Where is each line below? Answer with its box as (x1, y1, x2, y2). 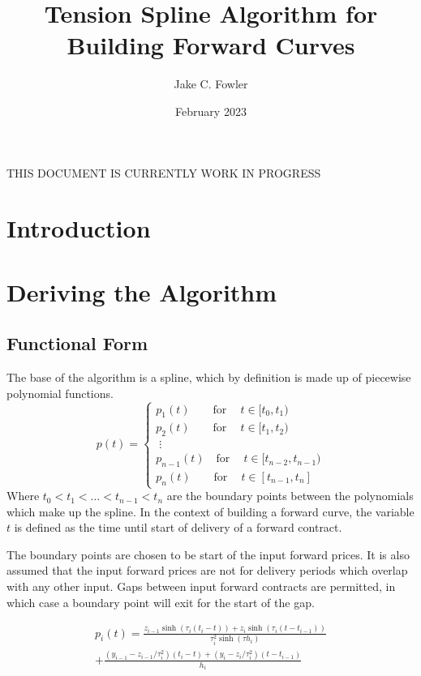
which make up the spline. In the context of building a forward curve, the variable (6, 503, 415, 520)
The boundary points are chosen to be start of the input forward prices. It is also (6, 546, 410, 563)
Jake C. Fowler (174, 75, 248, 92)
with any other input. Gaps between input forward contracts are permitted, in (6, 578, 396, 595)
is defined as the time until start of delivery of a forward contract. (14, 519, 342, 536)
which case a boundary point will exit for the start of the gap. (6, 593, 315, 610)
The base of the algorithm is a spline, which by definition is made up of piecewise (6, 369, 411, 386)
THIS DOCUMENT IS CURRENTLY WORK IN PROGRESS (6, 164, 321, 181)
